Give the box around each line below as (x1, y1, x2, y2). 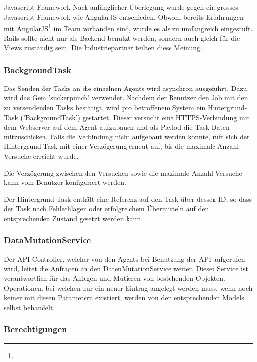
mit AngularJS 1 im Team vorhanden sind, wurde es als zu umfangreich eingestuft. (4, 22, 253, 33)
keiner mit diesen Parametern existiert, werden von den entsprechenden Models (4, 292, 244, 303)
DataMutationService (4, 234, 91, 246)
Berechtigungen (4, 323, 67, 335)
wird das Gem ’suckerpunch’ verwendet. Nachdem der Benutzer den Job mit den (4, 92, 248, 103)
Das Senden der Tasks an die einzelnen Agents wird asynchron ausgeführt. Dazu (4, 83, 247, 93)
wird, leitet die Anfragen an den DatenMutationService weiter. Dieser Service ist (4, 263, 248, 273)
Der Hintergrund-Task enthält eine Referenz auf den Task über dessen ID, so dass (4, 193, 252, 204)
